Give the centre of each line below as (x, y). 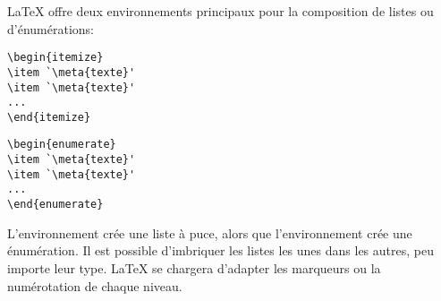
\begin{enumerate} (62, 145)
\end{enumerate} (55, 205)
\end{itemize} (49, 117)
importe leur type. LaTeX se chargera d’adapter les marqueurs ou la (194, 267)
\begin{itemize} (55, 58)
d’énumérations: (51, 28)
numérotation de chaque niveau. (95, 285)
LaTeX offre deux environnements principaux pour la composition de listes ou (220, 11)
